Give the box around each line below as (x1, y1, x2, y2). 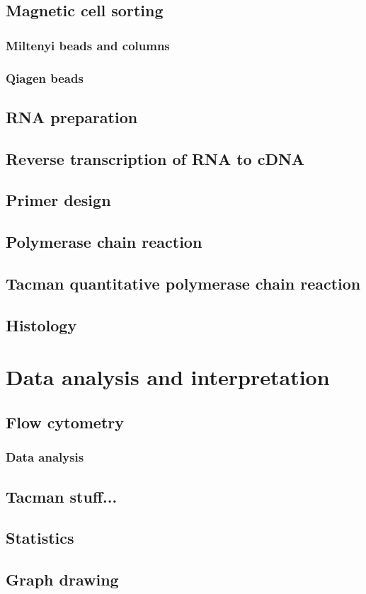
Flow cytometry (6, 411, 125, 433)
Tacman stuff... (6, 485, 118, 507)
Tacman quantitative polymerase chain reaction (6, 272, 361, 294)
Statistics (6, 527, 74, 549)
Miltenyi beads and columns (6, 36, 170, 54)
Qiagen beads (6, 69, 84, 86)
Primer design (6, 189, 111, 211)
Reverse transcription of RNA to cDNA (6, 147, 305, 169)
